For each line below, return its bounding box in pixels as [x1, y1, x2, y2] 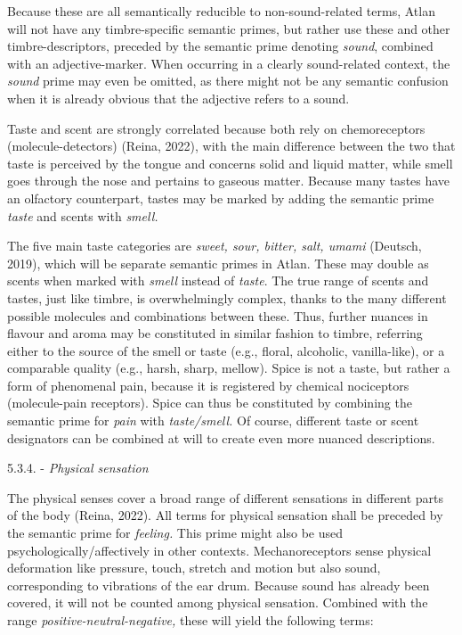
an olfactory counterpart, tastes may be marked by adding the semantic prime [7, 188, 434, 207]
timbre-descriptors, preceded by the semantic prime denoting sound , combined [7, 37, 434, 55]
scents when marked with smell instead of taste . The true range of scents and [7, 271, 429, 290]
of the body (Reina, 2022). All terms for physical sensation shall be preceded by [7, 506, 443, 524]
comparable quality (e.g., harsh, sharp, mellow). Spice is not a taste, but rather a [7, 359, 450, 377]
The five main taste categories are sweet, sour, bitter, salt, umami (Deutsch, [7, 236, 422, 255]
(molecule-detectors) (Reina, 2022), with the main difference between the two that [7, 136, 456, 155]
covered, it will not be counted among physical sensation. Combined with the [7, 593, 428, 612]
